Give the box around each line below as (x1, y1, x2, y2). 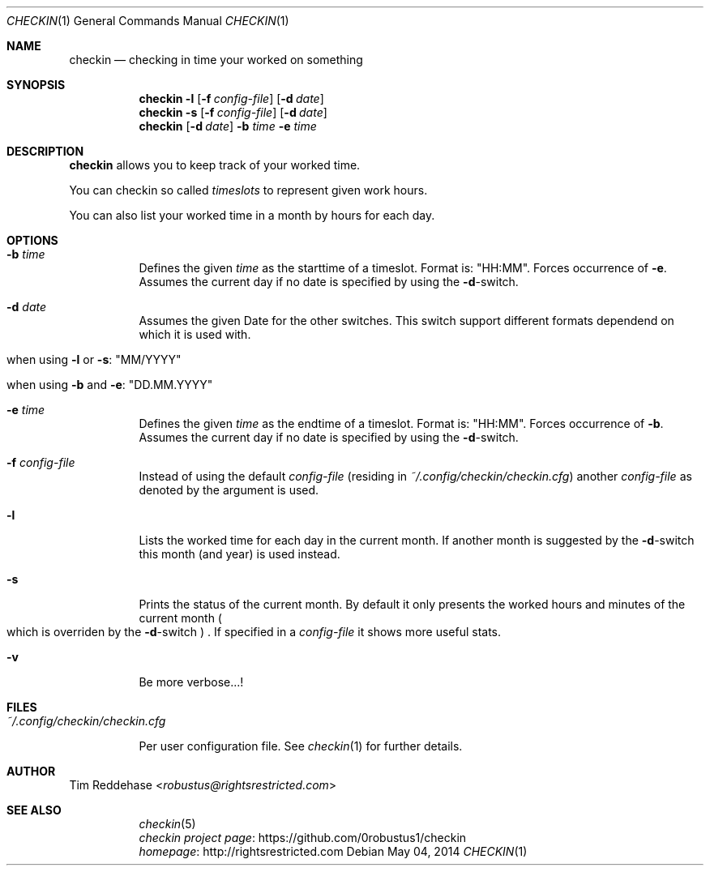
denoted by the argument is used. (139, 483, 319, 497)
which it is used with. (139, 327, 251, 341)
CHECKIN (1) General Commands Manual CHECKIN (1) (6, 14, 289, 28)
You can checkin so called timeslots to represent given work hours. (69, 183, 428, 197)
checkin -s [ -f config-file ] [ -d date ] (139, 105, 327, 119)
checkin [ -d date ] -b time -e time (139, 119, 317, 133)
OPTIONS (6, 233, 58, 247)
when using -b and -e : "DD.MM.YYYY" (6, 378, 213, 391)
